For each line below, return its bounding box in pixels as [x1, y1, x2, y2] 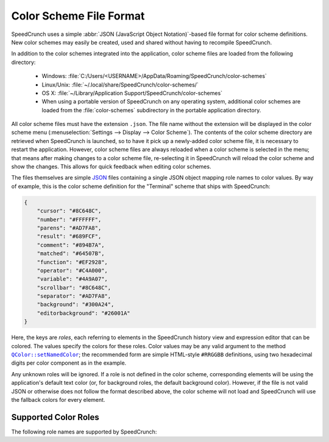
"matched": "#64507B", [37, 250, 105, 257]
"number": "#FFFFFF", [37, 216, 102, 223]
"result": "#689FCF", [37, 233, 102, 240]
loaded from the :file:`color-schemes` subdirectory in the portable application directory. [41, 107, 261, 114]
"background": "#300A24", [37, 301, 115, 308]
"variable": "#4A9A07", [37, 276, 108, 282]
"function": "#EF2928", [37, 259, 108, 265]
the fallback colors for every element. [11, 396, 105, 403]
